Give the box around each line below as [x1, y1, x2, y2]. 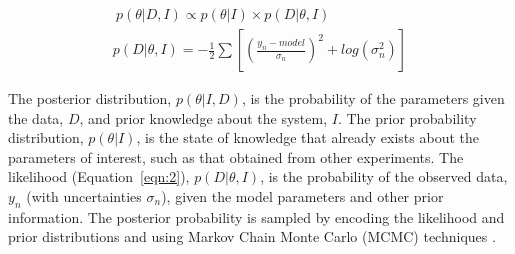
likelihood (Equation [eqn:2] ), [8, 166, 190, 187]
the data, [8, 107, 64, 128]
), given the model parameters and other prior [161, 186, 444, 207]
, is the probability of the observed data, [260, 166, 508, 187]
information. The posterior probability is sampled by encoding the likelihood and [8, 206, 505, 227]
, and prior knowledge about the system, [79, 107, 328, 128]
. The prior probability [337, 107, 477, 128]
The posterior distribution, [8, 88, 172, 109]
